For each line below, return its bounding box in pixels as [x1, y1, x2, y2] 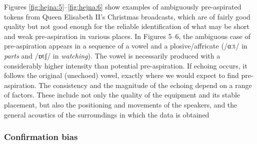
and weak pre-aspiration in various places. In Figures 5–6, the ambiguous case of [4, 30, 250, 41]
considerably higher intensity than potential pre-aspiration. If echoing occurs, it [4, 60, 247, 70]
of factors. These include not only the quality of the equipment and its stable [4, 89, 240, 100]
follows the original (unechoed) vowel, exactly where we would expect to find [4, 70, 239, 80]
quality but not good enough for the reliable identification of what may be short [4, 21, 249, 31]
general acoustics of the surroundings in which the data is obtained [4, 109, 209, 119]
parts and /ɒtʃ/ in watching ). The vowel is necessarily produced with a [4, 50, 220, 60]
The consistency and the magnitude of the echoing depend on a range [38, 79, 252, 90]
